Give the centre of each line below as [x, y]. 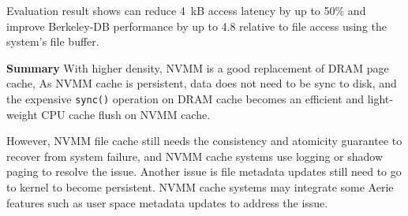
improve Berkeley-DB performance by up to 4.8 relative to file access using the [197, 26]
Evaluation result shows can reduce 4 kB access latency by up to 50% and [186, 10]
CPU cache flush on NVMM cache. [126, 114]
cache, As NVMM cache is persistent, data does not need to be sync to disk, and [202, 83]
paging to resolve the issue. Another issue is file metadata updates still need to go [204, 171]
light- [380, 98]
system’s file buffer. [53, 41]
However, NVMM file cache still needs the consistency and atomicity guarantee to [204, 141]
